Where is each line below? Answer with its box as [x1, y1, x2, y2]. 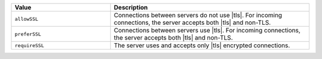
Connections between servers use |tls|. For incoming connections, [113, 27, 301, 34]
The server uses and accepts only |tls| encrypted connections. [113, 41, 290, 50]
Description [113, 4, 148, 11]
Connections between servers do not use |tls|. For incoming [113, 11, 283, 19]
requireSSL [14, 42, 45, 48]
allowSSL [14, 15, 39, 22]
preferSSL [14, 31, 42, 37]
